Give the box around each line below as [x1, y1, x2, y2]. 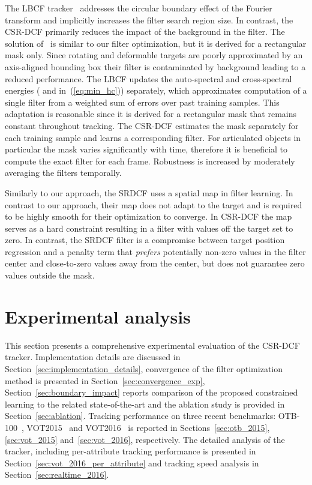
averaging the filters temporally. [5, 166, 122, 179]
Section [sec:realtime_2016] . [5, 468, 109, 481]
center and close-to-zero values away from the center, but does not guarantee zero [5, 257, 305, 270]
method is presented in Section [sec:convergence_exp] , [5, 374, 205, 387]
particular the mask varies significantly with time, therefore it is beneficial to [5, 143, 288, 155]
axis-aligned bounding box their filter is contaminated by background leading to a [5, 60, 306, 73]
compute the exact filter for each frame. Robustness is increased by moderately [5, 154, 295, 167]
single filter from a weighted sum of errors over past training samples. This [5, 95, 280, 108]
